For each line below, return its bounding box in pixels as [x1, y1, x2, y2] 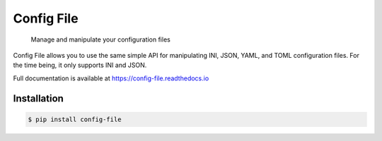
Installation [13, 92, 64, 104]
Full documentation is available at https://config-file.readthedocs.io [13, 74, 209, 82]
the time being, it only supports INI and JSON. [13, 61, 147, 70]
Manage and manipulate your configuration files [30, 35, 171, 44]
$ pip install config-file [28, 115, 122, 123]
